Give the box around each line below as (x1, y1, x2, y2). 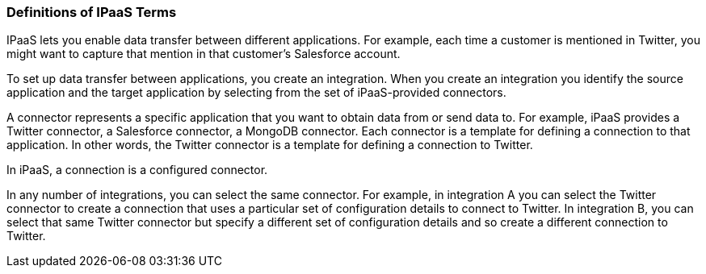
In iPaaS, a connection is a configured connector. (6, 163, 268, 177)
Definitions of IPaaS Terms (6, 4, 177, 20)
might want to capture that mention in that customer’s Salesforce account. (6, 47, 401, 61)
